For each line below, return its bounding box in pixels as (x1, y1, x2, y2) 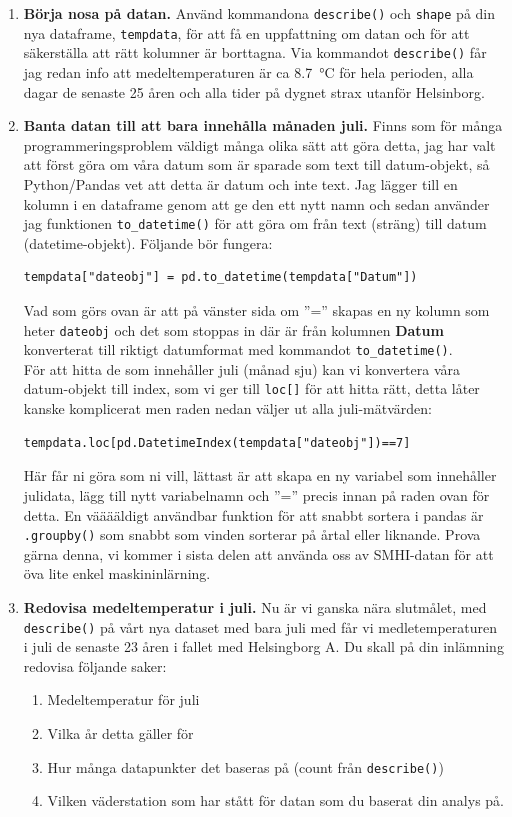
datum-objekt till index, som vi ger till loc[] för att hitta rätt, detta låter (23, 378, 480, 399)
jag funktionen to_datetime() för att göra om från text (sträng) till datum (23, 213, 487, 234)
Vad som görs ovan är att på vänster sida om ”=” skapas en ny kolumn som (23, 299, 490, 320)
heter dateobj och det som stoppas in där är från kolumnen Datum (23, 319, 444, 340)
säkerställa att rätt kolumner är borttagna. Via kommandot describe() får (23, 42, 487, 63)
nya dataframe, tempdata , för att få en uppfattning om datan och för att (23, 22, 470, 43)
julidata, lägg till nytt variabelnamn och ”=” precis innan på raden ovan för (23, 484, 490, 505)
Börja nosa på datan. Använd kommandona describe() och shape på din (23, 3, 496, 23)
